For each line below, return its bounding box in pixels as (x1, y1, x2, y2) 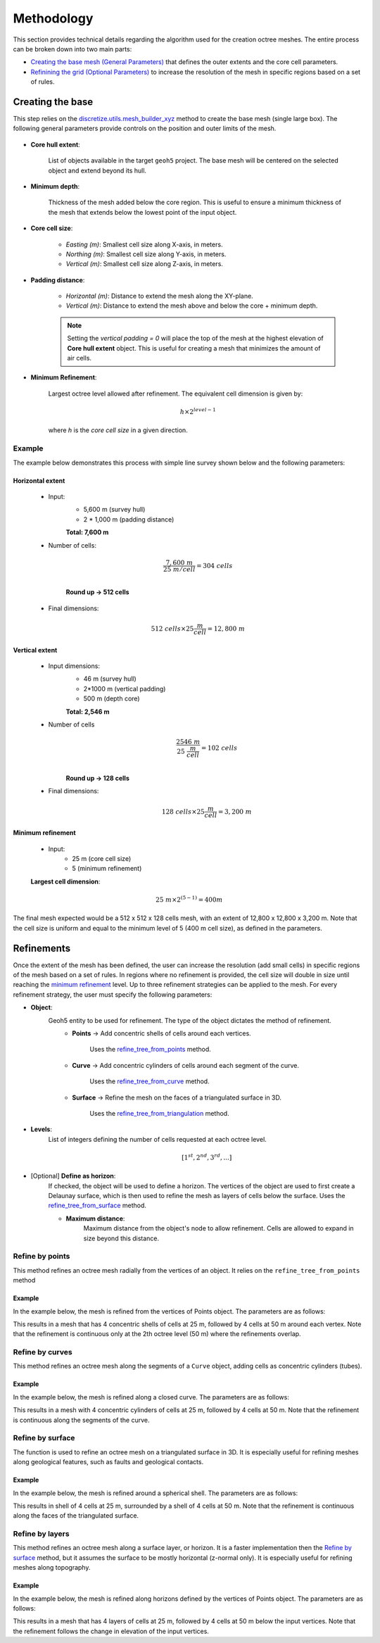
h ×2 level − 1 (179, 407, 216, 416)
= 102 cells (201, 744, 238, 753)
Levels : (30, 1125, 53, 1133)
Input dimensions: (48, 662, 100, 670)
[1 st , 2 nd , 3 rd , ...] (182, 1152, 232, 1162)
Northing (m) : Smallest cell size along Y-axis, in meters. (65, 250, 227, 258)
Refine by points (13, 1252, 70, 1261)
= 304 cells (196, 562, 233, 569)
